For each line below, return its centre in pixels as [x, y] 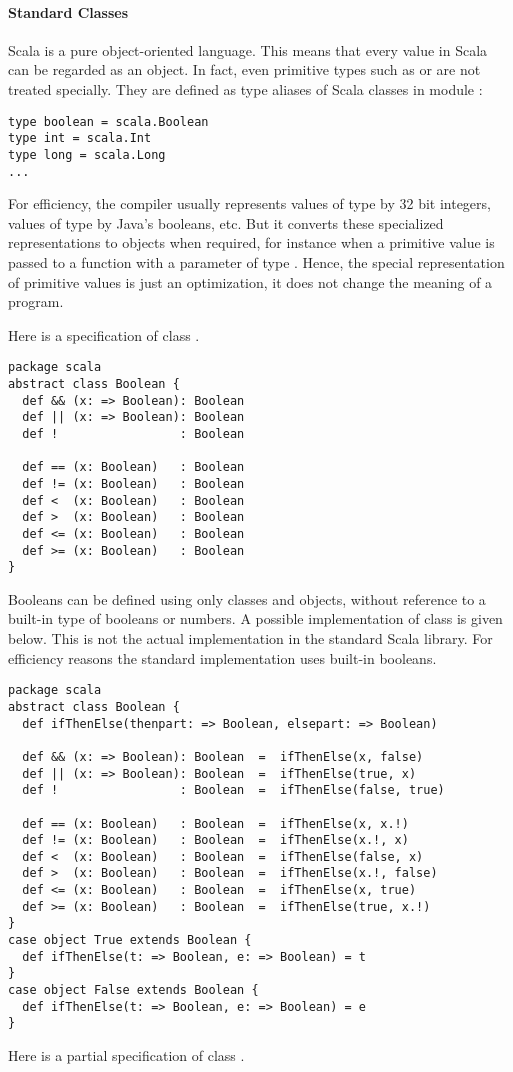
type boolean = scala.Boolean [108, 121]
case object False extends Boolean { [133, 990]
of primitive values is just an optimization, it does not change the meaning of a [250, 281]
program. [36, 301]
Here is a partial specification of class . [126, 1055]
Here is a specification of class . [104, 334]
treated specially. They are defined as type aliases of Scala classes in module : [245, 88]
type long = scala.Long [87, 154]
